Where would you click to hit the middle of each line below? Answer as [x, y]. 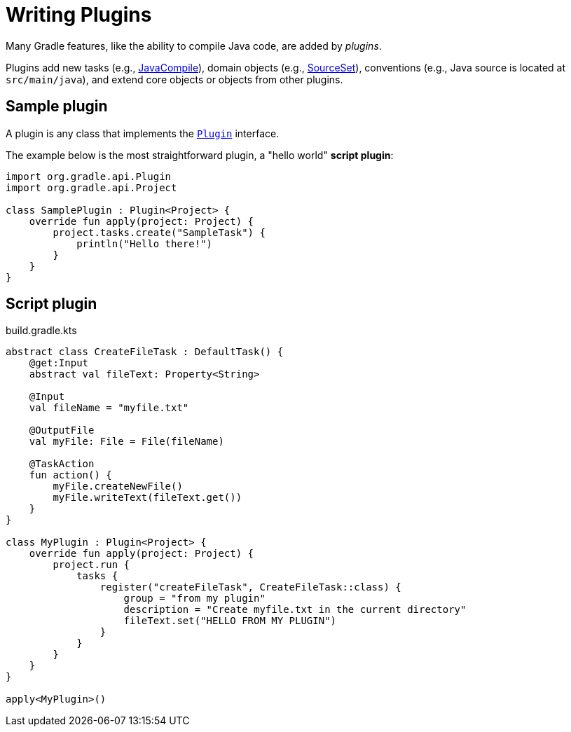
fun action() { [70, 475]
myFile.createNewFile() [118, 486]
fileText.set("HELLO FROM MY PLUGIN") [230, 621]
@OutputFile [62, 430]
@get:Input [59, 363]
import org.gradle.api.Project [91, 187]
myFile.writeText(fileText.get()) [147, 498]
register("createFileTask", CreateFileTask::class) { [250, 587]
